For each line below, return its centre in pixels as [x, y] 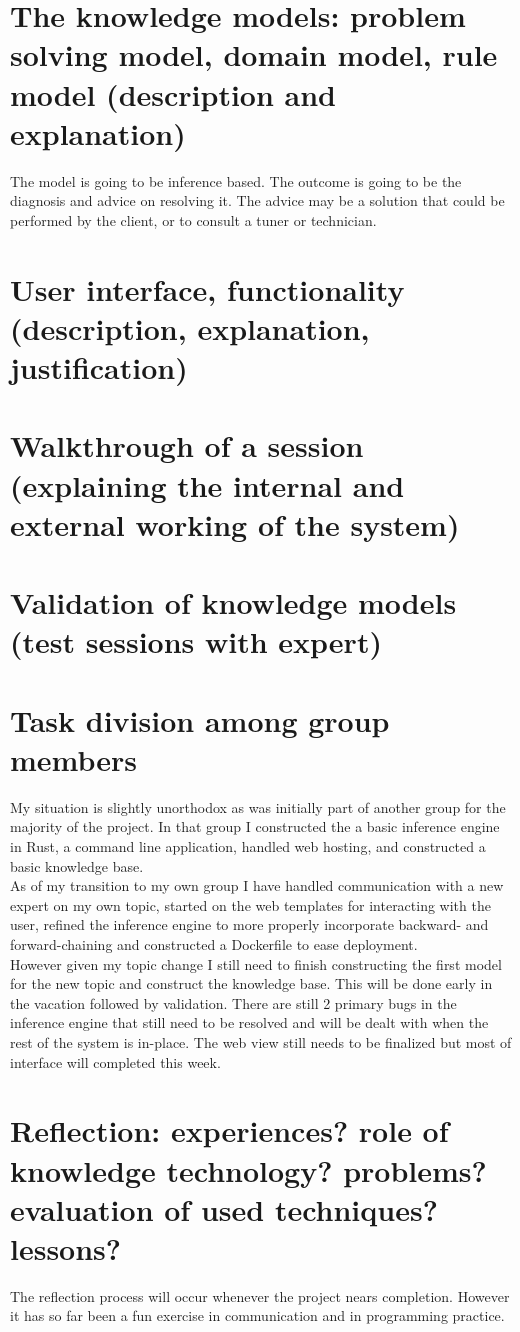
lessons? [66, 1247]
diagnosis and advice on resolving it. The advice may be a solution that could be [257, 200]
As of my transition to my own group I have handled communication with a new [257, 885]
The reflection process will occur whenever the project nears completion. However [260, 1295]
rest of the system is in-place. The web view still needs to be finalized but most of [261, 1041]
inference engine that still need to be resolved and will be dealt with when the [249, 1022]
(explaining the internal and [207, 484]
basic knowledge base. [77, 865]
